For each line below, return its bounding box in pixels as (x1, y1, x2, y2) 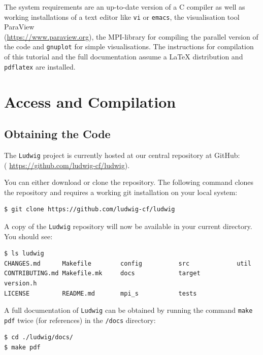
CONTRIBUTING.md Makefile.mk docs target (4, 270, 201, 277)
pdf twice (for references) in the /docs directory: (4, 314, 156, 325)
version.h (4, 279, 37, 287)
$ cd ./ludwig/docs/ (4, 334, 74, 341)
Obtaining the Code (4, 126, 111, 142)
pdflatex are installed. (4, 61, 76, 72)
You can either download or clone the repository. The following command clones (4, 177, 254, 187)
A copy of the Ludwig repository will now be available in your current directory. (4, 220, 252, 231)
